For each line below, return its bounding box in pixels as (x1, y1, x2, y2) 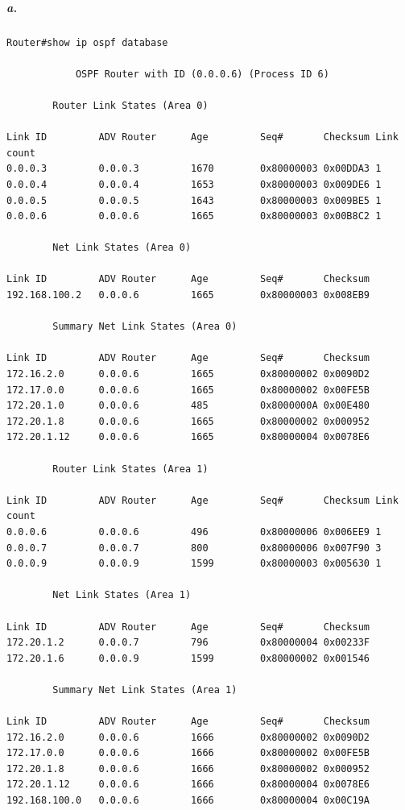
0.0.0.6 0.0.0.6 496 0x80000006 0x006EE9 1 (6, 525, 382, 538)
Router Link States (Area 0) (52, 99, 209, 111)
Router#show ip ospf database (6, 36, 168, 48)
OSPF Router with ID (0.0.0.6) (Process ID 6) (75, 68, 329, 80)
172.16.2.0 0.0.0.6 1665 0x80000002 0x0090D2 (6, 368, 370, 380)
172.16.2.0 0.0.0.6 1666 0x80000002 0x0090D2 (6, 731, 370, 743)
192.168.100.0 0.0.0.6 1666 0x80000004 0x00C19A (6, 795, 370, 807)
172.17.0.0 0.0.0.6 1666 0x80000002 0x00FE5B (6, 747, 370, 759)
